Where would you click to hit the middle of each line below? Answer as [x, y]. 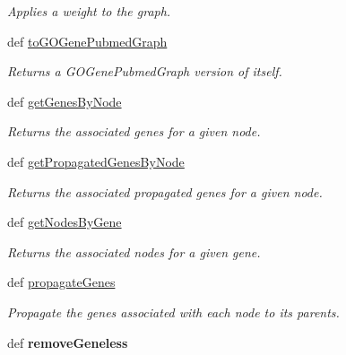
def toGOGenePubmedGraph [87, 41]
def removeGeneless [68, 342]
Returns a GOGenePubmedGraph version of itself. [145, 71]
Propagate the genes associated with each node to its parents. [173, 312]
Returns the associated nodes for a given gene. [134, 251]
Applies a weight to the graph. [89, 11]
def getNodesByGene [65, 222]
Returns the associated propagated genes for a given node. [165, 191]
